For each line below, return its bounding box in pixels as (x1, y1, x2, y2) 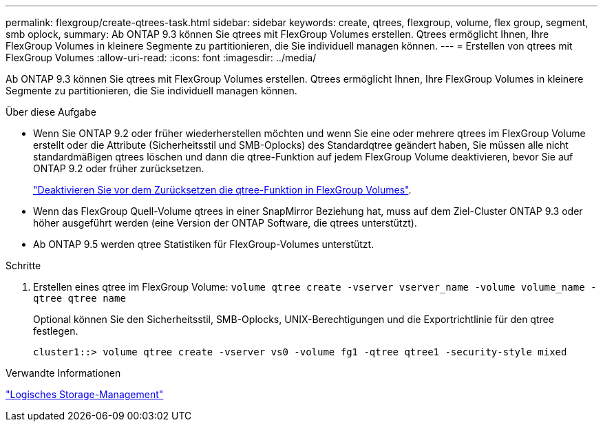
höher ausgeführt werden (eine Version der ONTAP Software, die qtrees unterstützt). (33, 217, 417, 229)
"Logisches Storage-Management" (6, 388, 164, 400)
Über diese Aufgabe (6, 106, 96, 118)
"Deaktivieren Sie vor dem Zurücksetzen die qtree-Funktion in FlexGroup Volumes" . (33, 184, 412, 196)
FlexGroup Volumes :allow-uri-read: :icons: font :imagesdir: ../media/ (6, 52, 317, 63)
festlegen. (33, 325, 78, 337)
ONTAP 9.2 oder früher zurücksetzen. (33, 163, 204, 174)
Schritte (6, 260, 41, 271)
